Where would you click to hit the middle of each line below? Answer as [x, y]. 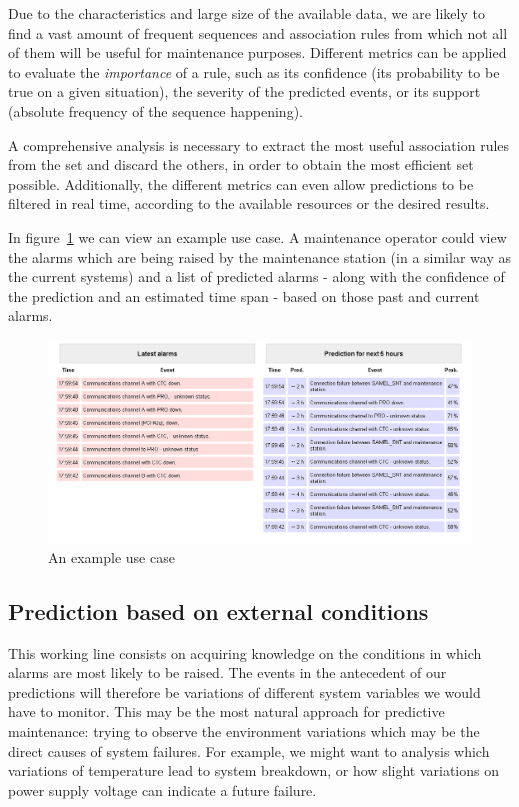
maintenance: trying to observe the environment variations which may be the [244, 730]
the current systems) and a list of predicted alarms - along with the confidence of [256, 276]
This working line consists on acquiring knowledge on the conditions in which [245, 652]
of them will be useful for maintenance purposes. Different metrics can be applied [257, 52]
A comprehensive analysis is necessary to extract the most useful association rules [259, 144]
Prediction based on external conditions [218, 610]
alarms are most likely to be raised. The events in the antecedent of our [227, 672]
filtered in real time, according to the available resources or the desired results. [249, 203]
